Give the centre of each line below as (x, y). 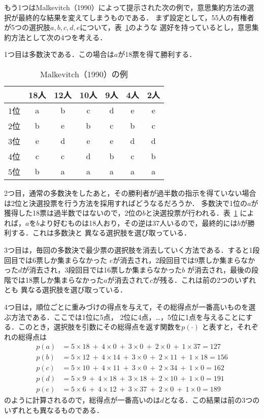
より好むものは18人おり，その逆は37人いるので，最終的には (138, 222)
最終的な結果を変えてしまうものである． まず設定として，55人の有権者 (136, 17)
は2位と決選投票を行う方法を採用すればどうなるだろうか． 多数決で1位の (126, 203)
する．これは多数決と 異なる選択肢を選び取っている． (101, 233)
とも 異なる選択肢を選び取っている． (65, 290)
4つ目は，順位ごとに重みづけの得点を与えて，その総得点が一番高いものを (126, 306)
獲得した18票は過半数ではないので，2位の (73, 213)
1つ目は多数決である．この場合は (59, 54)
